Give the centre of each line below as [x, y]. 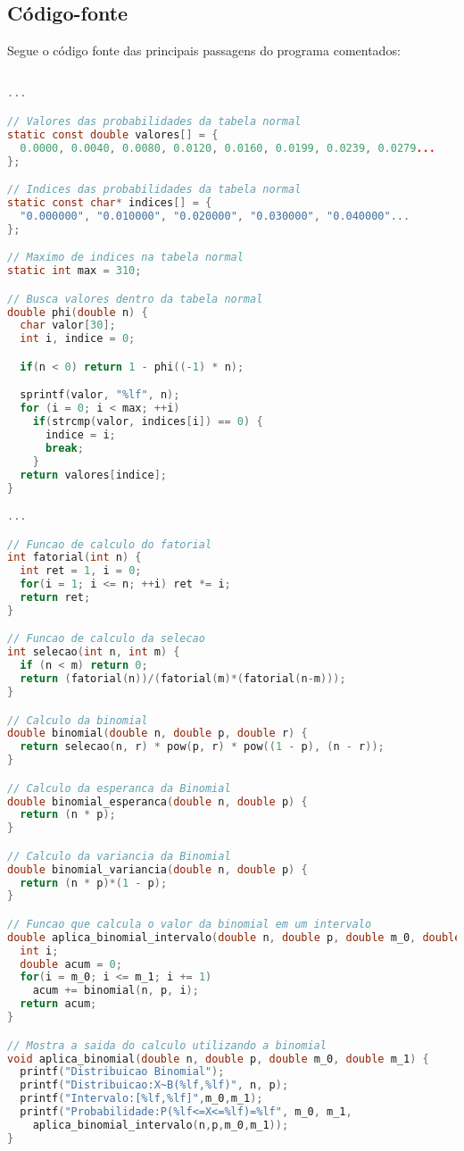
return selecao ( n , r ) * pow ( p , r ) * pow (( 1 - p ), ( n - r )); [202, 747]
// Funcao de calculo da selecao [106, 639]
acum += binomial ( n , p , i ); [116, 991]
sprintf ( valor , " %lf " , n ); [100, 395]
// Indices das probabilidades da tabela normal [154, 190]
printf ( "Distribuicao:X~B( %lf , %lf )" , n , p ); [154, 1085]
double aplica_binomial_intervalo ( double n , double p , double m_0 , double [234, 937]
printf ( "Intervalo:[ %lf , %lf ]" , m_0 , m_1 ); [141, 1099]
